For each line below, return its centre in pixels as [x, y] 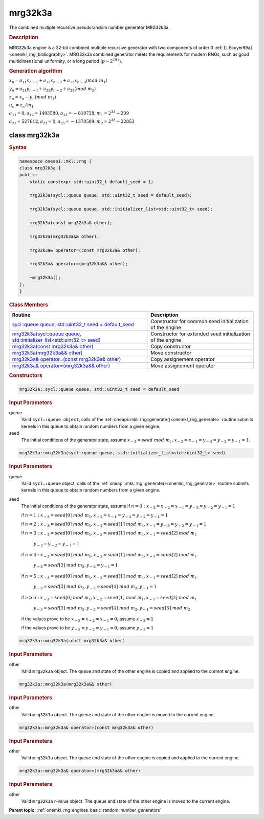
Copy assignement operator [183, 359]
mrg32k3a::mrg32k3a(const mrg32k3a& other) [72, 641]
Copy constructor [171, 347]
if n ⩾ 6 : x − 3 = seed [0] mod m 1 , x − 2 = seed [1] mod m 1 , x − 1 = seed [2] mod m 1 [109, 598]
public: [28, 175]
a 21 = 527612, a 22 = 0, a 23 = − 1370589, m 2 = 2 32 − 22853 [72, 122]
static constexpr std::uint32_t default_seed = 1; [91, 182]
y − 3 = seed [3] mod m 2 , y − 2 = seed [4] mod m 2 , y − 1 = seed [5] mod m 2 [112, 608]
